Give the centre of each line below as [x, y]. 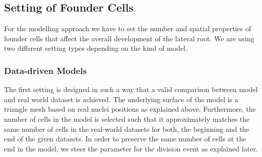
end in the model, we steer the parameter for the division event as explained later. [131, 148]
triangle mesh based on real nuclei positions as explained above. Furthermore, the [130, 109]
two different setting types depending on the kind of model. [96, 48]
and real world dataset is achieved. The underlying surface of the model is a [121, 99]
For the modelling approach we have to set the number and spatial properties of [128, 28]
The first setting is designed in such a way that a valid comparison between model [131, 89]
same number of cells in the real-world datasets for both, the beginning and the [127, 129]
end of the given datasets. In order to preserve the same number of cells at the [125, 139]
